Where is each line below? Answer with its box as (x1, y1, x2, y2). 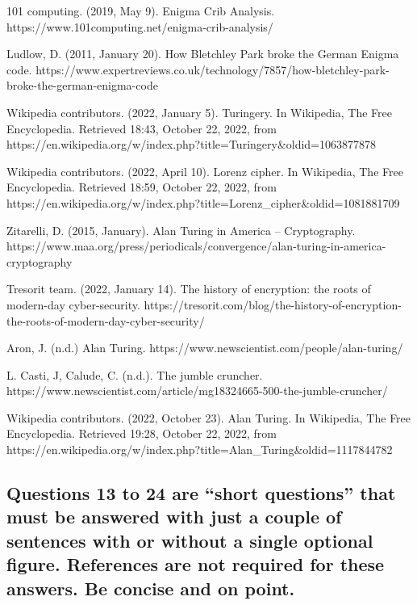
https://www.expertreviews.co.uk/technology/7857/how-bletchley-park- (35, 61, 390, 78)
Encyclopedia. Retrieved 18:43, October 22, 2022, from (6, 120, 277, 137)
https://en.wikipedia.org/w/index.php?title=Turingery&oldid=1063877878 (6, 136, 377, 153)
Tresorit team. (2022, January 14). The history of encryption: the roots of (6, 280, 371, 297)
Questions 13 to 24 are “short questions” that (6, 481, 396, 506)
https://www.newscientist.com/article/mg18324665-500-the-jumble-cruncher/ (6, 382, 388, 399)
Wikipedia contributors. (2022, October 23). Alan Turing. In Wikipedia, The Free (6, 409, 411, 426)
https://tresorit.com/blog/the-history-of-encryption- (144, 296, 402, 313)
